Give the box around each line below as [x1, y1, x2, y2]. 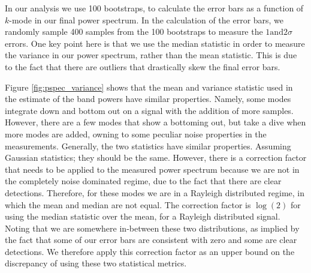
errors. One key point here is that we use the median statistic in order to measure [5, 37, 305, 49]
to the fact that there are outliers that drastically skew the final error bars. [5, 60, 280, 73]
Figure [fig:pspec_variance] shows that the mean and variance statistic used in [5, 80, 293, 93]
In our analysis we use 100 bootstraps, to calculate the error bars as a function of [5, 2, 304, 14]
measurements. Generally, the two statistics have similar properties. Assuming [5, 139, 291, 152]
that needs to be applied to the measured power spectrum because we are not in [5, 163, 300, 175]
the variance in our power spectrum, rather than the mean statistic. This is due [5, 49, 297, 61]
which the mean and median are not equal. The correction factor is [5, 198, 251, 211]
